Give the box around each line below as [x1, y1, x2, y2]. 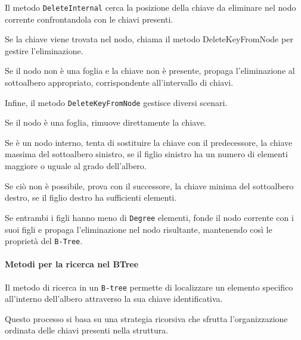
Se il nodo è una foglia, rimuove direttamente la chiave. [5, 116, 207, 129]
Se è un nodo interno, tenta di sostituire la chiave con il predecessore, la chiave [5, 136, 293, 148]
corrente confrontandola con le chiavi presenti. [5, 13, 173, 25]
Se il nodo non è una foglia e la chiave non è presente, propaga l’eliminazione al [5, 64, 295, 77]
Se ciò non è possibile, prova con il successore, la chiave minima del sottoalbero [5, 179, 294, 192]
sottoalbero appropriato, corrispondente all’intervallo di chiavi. [5, 76, 234, 89]
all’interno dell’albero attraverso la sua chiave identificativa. [5, 292, 223, 305]
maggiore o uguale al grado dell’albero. [5, 160, 147, 172]
